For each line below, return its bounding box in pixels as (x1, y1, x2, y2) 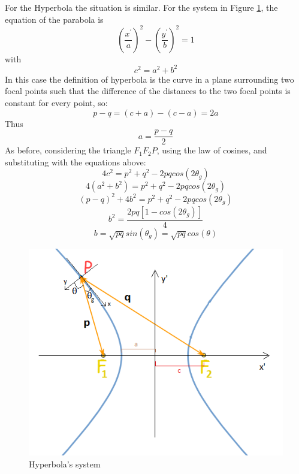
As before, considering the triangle (5, 144, 131, 156)
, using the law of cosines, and (156, 144, 267, 156)
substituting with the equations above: (5, 155, 146, 168)
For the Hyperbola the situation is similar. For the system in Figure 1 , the (5, 1, 278, 13)
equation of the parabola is (5, 13, 104, 25)
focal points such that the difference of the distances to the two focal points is (5, 84, 291, 97)
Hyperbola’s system (29, 457, 101, 470)
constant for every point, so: (5, 96, 108, 108)
